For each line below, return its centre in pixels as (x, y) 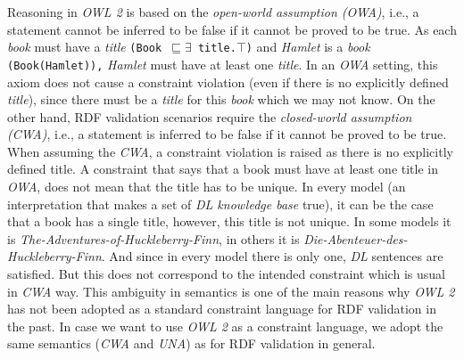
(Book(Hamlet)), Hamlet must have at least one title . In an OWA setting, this (223, 64)
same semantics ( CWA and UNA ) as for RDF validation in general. (191, 343)
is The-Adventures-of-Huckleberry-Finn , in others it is (153, 238)
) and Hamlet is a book (308, 47)
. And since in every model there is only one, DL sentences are (272, 256)
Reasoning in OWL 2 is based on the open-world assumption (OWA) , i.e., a (213, 12)
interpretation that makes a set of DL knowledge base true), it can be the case (220, 204)
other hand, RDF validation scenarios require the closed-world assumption (210, 116)
